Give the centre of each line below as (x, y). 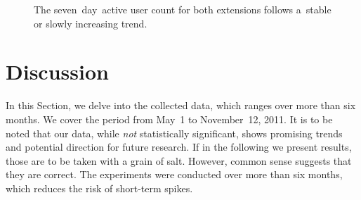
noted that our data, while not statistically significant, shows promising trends (174, 133)
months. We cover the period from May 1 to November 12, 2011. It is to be (169, 119)
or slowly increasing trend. (91, 23)
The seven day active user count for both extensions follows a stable (183, 9)
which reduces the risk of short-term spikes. (99, 188)
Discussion (57, 71)
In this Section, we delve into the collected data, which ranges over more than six (181, 105)
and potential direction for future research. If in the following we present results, (179, 147)
